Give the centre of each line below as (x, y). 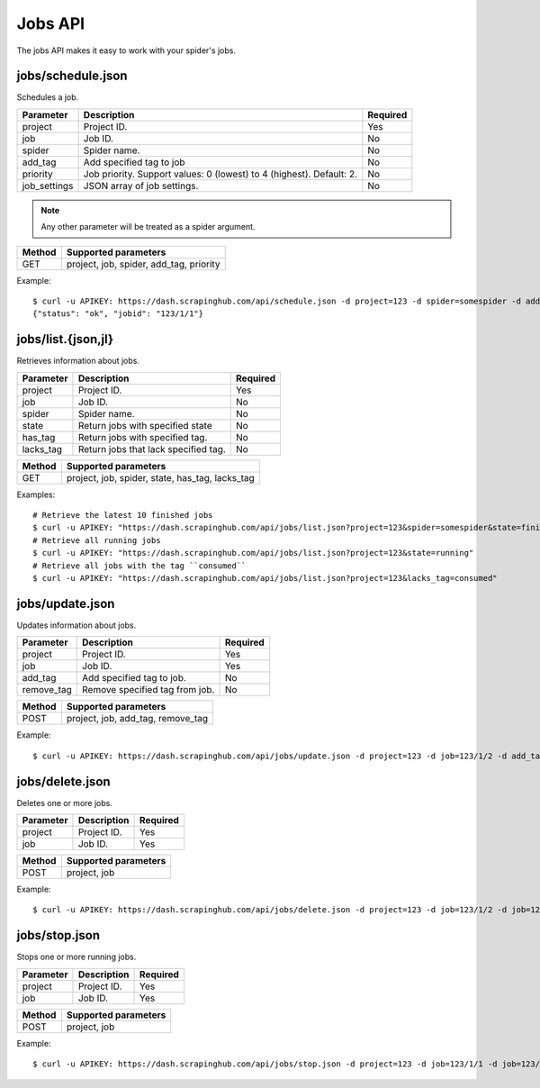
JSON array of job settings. (141, 186)
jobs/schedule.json (72, 76)
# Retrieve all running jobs (97, 540)
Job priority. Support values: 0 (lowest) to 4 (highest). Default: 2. (220, 174)
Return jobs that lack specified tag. (152, 449)
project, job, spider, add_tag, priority (143, 264)
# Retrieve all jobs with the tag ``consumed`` (139, 566)
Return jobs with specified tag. (143, 437)
